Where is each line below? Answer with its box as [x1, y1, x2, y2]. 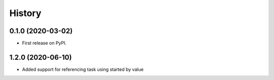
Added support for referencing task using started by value [22, 66, 144, 72]
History [9, 8, 42, 19]
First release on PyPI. [22, 40, 67, 46]
